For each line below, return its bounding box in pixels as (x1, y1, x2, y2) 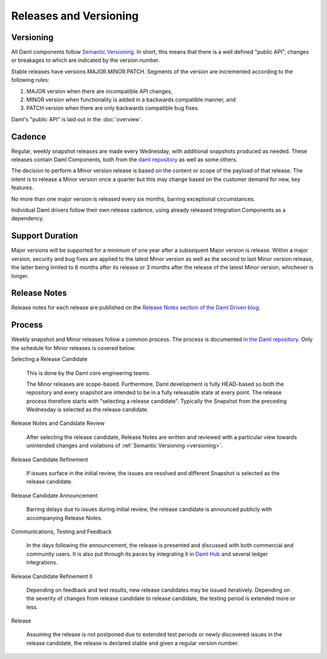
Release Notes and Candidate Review (11, 419, 105, 427)
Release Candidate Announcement (11, 492, 98, 499)
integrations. (26, 559, 58, 566)
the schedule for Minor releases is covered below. (11, 344, 136, 351)
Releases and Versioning (11, 9, 139, 22)
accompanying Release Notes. (26, 514, 103, 521)
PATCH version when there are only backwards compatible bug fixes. (26, 104, 199, 112)
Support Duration (11, 231, 78, 241)
